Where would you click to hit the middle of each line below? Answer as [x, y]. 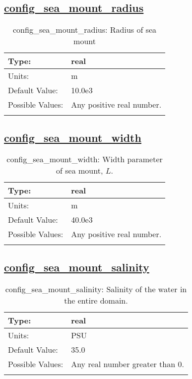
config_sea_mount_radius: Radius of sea [85, 30]
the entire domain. [96, 300]
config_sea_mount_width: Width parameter [85, 159]
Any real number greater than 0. [128, 364]
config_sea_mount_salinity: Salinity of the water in [96, 289]
